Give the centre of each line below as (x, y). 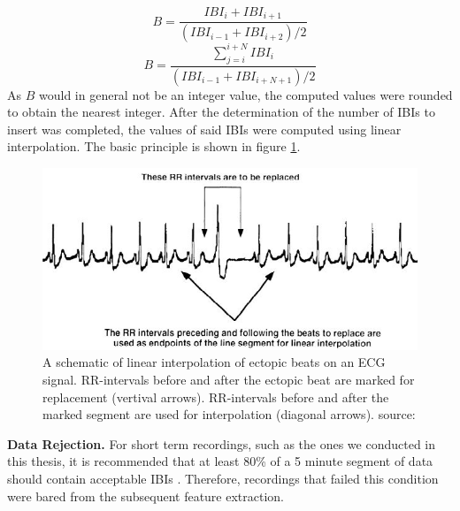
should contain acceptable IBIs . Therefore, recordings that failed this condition (223, 479)
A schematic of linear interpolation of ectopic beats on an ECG (214, 362)
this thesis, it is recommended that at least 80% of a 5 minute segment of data (220, 461)
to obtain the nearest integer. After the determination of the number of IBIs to (221, 112)
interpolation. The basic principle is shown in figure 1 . (154, 146)
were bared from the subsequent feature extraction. (146, 496)
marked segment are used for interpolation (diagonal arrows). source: (229, 414)
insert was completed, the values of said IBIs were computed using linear (204, 129)
